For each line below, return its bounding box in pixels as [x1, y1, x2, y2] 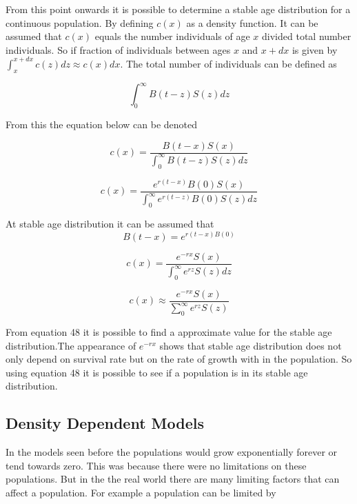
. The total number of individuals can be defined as [120, 56, 337, 70]
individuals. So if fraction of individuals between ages [6, 42, 231, 57]
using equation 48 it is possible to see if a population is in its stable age [6, 365, 308, 379]
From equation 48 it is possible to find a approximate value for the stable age [6, 325, 332, 339]
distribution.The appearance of [6, 338, 136, 352]
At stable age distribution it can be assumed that [6, 216, 214, 230]
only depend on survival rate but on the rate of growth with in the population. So [6, 352, 352, 366]
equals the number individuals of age [94, 29, 250, 43]
